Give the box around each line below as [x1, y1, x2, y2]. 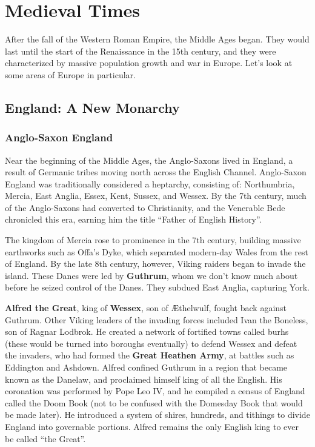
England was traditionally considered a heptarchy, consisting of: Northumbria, [5, 177, 295, 190]
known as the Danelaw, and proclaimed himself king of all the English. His [5, 372, 282, 385]
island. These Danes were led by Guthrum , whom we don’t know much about [5, 269, 298, 281]
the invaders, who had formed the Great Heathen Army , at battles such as [5, 349, 294, 361]
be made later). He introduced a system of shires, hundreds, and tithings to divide [5, 408, 310, 421]
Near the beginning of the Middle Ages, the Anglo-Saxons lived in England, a [5, 153, 293, 166]
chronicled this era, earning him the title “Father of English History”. [5, 213, 262, 226]
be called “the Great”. [5, 432, 86, 445]
